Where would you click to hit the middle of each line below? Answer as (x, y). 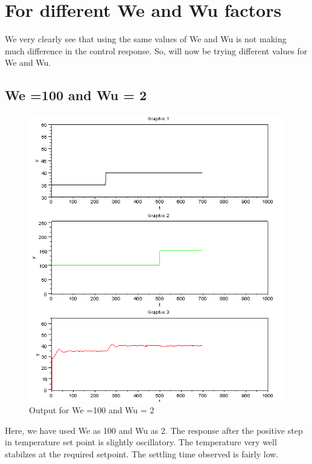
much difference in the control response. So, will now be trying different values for (156, 50)
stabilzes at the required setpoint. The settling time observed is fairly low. (142, 453)
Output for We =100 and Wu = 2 (92, 410)
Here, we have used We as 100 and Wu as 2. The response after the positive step (154, 430)
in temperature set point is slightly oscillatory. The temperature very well (141, 442)
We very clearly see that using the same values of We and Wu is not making (146, 39)
